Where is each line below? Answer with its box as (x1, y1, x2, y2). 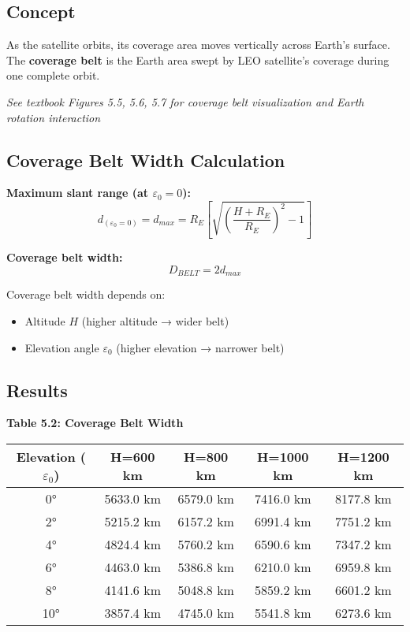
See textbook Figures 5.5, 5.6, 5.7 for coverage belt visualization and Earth (6, 93, 364, 110)
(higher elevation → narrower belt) (116, 339, 285, 355)
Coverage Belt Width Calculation (6, 147, 285, 172)
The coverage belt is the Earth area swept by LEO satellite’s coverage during (6, 51, 389, 68)
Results (6, 377, 68, 402)
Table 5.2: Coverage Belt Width (6, 415, 184, 431)
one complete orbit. (6, 67, 100, 84)
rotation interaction (6, 109, 101, 125)
